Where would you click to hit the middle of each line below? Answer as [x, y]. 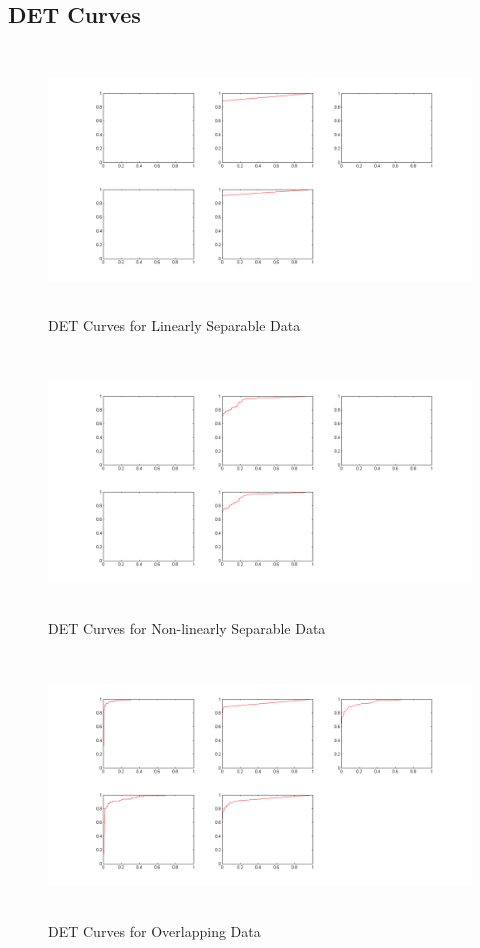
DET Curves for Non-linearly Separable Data [187, 628]
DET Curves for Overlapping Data [154, 930]
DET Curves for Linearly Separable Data [174, 325]
